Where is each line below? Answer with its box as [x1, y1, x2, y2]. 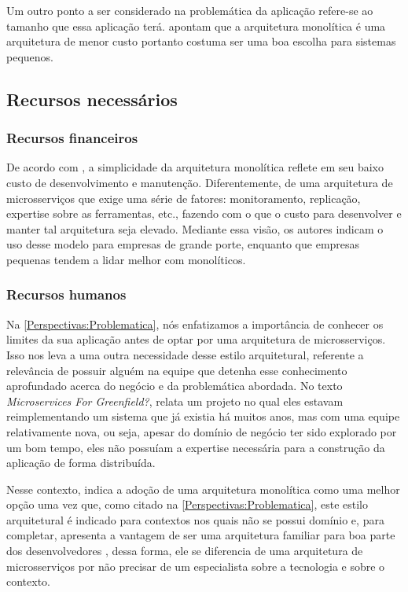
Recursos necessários [6, 86, 178, 111]
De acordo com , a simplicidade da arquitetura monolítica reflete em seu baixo [6, 159, 384, 175]
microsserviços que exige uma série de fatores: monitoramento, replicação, [6, 189, 361, 206]
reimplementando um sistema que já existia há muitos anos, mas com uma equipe [6, 408, 400, 425]
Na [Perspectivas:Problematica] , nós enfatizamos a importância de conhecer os [6, 315, 384, 332]
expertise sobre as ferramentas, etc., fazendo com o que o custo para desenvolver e [6, 205, 402, 222]
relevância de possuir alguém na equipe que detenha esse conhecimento [6, 362, 347, 378]
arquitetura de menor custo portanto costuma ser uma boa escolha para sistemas [6, 33, 396, 50]
